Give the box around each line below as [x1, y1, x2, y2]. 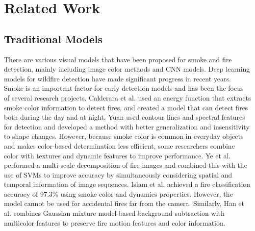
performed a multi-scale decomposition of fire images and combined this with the [4, 160, 247, 170]
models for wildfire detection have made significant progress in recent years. [4, 73, 231, 83]
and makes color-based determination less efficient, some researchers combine [4, 140, 235, 151]
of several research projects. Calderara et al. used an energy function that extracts [4, 92, 251, 103]
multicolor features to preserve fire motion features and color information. [4, 217, 226, 228]
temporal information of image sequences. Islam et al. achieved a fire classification [4, 179, 251, 189]
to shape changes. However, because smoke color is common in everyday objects [4, 131, 244, 141]
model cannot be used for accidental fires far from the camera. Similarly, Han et [4, 198, 244, 208]
